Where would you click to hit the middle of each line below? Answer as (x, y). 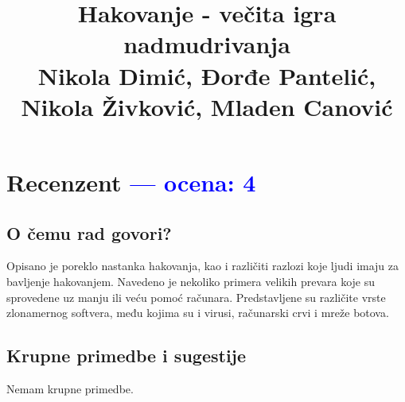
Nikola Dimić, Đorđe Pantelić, (207, 75)
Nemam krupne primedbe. (70, 388)
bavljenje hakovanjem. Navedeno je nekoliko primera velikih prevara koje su (191, 281)
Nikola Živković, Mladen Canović (207, 106)
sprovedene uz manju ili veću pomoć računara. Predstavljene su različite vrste (196, 297)
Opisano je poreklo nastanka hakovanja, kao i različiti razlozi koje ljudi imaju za (203, 266)
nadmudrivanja (207, 44)
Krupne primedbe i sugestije (127, 356)
